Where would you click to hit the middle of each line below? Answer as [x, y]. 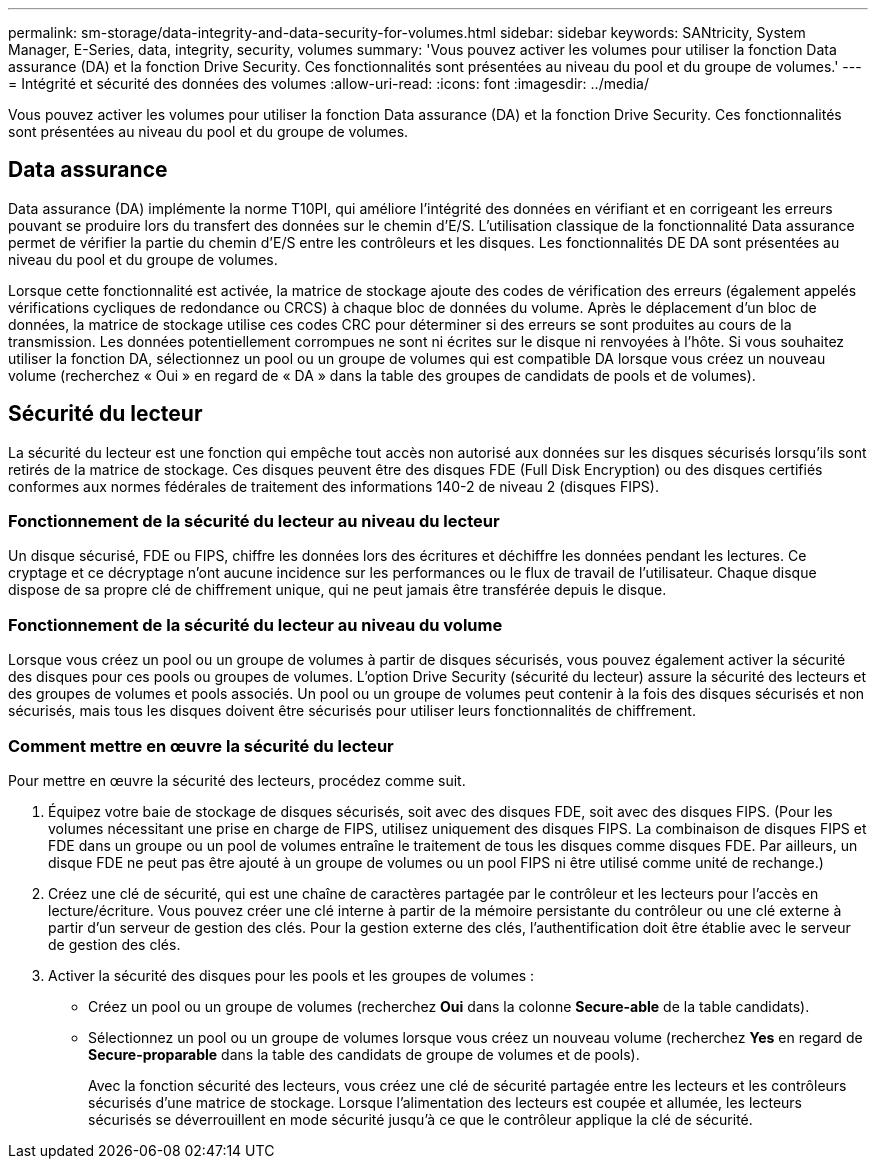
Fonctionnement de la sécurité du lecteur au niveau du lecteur [254, 521]
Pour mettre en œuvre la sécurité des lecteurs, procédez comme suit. [237, 780]
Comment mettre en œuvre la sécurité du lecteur [201, 745]
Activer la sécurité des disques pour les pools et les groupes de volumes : [291, 975]
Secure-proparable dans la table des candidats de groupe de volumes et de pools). [364, 1054]
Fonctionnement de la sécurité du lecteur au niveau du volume [255, 624]
